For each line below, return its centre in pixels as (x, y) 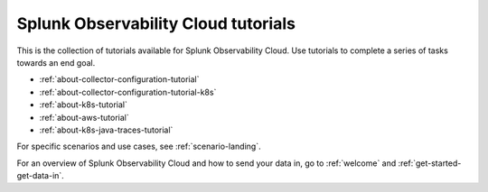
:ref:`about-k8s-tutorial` (84, 105)
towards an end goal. (56, 62)
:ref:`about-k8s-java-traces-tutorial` (106, 130)
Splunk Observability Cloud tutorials (156, 23)
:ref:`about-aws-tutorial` (84, 117)
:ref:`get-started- (430, 163)
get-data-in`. (41, 176)
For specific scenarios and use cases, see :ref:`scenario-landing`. (139, 146)
